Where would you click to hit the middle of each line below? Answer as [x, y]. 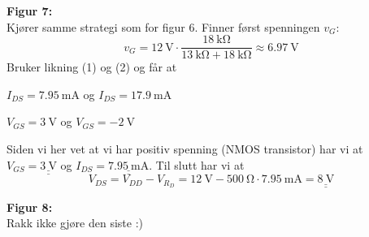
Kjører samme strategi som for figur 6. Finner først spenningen [163, 26]
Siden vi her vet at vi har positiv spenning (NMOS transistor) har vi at [185, 149]
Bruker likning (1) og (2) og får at [92, 67]
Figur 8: [30, 207]
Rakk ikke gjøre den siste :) [75, 223]
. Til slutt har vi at [197, 164]
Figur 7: [30, 11]
